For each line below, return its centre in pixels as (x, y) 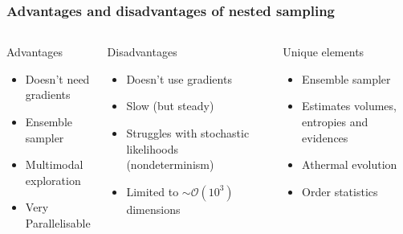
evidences (325, 137)
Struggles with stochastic (188, 133)
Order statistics (340, 191)
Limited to (153, 191)
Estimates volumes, (349, 106)
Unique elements (324, 52)
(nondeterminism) (170, 164)
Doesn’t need (57, 78)
